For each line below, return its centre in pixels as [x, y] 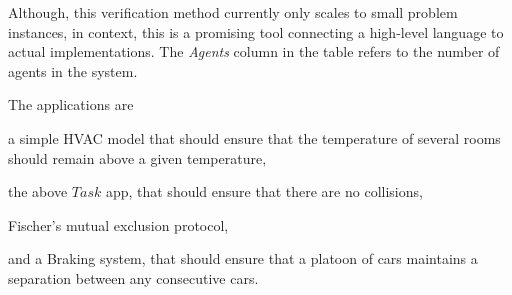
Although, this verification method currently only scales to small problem [233, 12]
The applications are [71, 104]
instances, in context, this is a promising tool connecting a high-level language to [256, 31]
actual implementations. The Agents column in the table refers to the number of [254, 51]
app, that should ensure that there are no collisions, [264, 191]
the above [38, 191]
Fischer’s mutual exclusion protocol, [118, 224]
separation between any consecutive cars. [133, 277]
